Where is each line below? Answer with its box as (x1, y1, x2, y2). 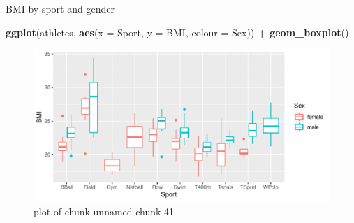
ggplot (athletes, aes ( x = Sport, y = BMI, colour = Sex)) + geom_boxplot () (6, 24, 349, 39)
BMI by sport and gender (6, 1, 115, 15)
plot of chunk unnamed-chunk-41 (34, 203, 175, 218)
